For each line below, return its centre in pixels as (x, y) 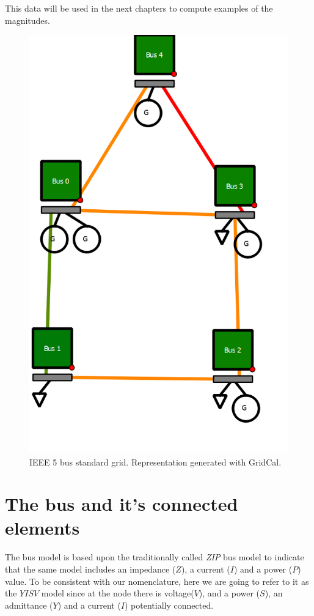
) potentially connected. (169, 605)
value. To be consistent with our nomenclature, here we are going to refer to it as (157, 581)
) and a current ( (89, 605)
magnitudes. (27, 20)
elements (42, 528)
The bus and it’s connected (122, 504)
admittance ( (29, 605)
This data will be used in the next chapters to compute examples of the (139, 8)
